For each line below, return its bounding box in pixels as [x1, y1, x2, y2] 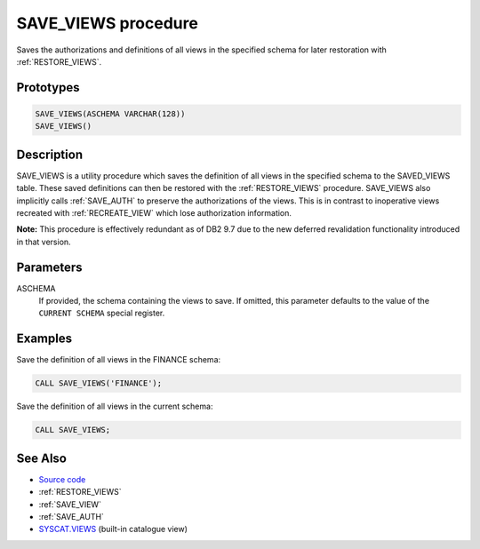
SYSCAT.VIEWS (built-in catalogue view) [38, 524, 188, 535]
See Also [16, 450, 67, 465]
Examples [16, 331, 73, 346]
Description [16, 147, 84, 162]
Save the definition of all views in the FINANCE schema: [16, 354, 221, 365]
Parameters [16, 259, 83, 274]
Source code [38, 473, 86, 484]
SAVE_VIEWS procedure [16, 13, 199, 33]
